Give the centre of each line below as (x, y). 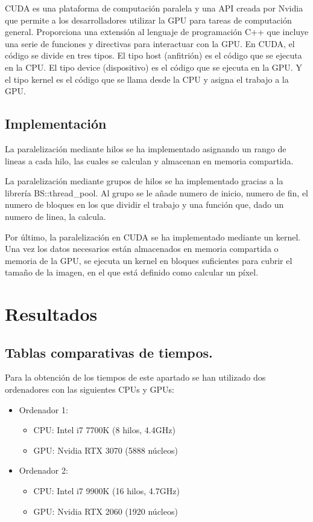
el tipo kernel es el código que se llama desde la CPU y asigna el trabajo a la (147, 79)
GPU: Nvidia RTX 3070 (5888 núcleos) (106, 450)
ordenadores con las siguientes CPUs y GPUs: (90, 389)
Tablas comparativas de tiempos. (109, 352)
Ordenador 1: (43, 409)
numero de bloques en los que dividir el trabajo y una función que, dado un (144, 205)
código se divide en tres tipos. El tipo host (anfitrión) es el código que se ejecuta (153, 55)
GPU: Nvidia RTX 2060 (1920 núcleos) (106, 511)
